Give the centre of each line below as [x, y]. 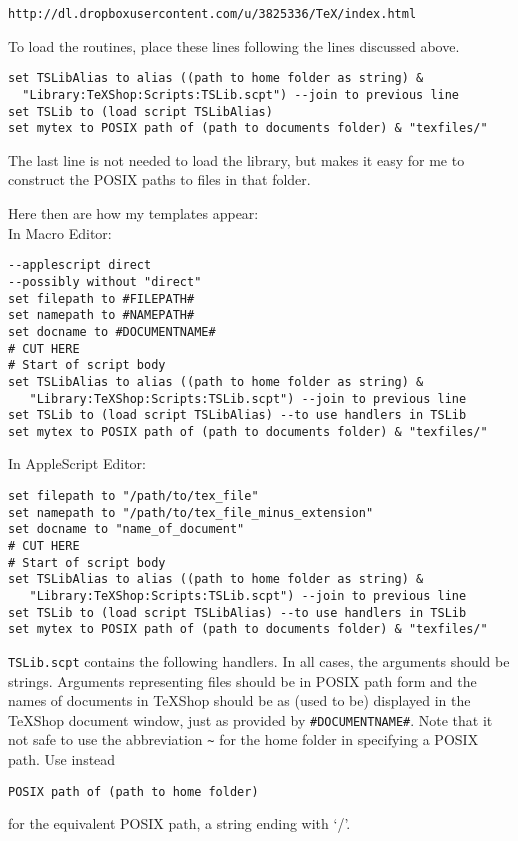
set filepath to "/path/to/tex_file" [133, 496]
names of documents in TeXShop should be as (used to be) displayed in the [239, 700]
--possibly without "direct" [105, 281]
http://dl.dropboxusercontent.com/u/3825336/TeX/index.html [212, 14]
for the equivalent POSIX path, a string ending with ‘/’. [179, 823]
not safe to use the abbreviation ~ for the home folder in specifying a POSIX [243, 739]
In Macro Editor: [60, 232]
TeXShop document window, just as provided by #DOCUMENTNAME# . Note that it [250, 719]
